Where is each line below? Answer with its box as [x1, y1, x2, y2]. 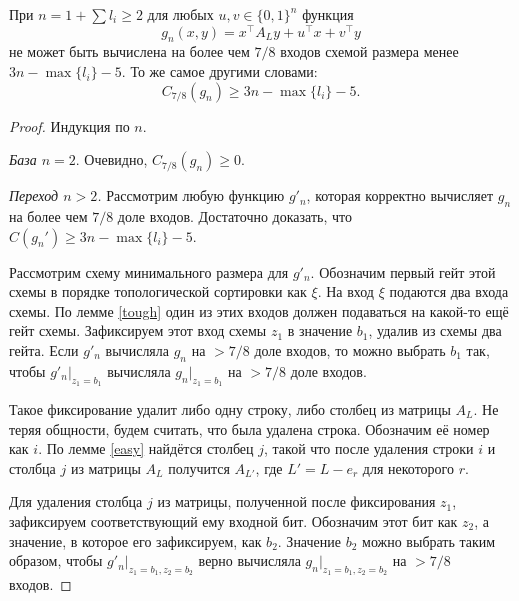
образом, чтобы [9, 550, 103, 571]
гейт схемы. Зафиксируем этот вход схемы [9, 320, 267, 341]
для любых [147, 4, 214, 24]
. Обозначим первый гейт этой [310, 261, 496, 282]
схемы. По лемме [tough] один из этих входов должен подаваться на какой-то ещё [9, 300, 509, 321]
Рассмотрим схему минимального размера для [9, 261, 289, 282]
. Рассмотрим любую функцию [97, 185, 285, 206]
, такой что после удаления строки [264, 438, 474, 459]
